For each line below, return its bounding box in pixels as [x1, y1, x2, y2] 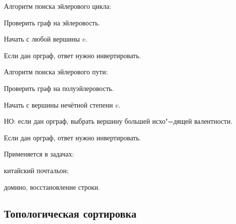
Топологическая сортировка [4, 205, 137, 221]
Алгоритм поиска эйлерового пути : [4, 67, 108, 77]
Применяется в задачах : [4, 149, 74, 159]
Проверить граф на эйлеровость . [4, 17, 100, 27]
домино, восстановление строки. [4, 181, 100, 192]
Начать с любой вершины [4, 34, 80, 44]
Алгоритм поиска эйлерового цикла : [4, 1, 111, 11]
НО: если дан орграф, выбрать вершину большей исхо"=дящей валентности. [4, 116, 233, 126]
